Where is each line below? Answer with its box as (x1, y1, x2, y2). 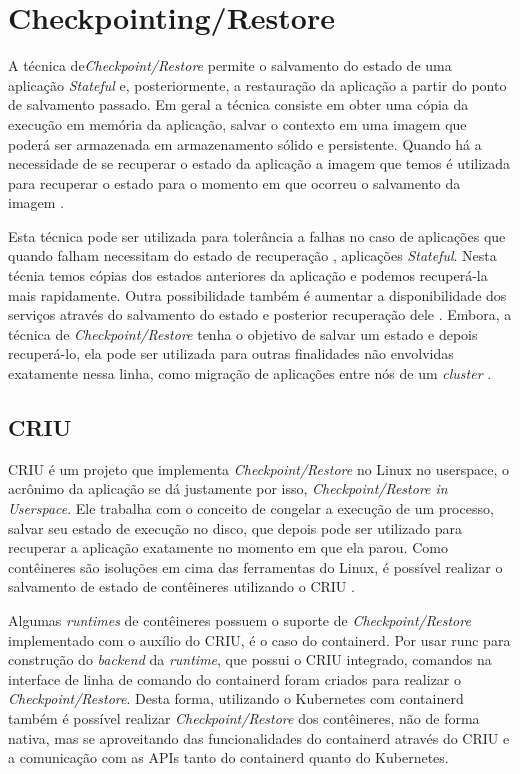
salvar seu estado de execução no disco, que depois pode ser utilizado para (8, 517, 462, 538)
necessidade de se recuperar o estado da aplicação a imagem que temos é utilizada (8, 153, 511, 174)
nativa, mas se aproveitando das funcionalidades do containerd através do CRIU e (8, 727, 510, 748)
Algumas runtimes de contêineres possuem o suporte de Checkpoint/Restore (8, 609, 471, 630)
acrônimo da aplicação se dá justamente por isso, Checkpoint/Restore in (8, 478, 448, 499)
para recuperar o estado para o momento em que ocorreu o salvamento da (8, 172, 461, 193)
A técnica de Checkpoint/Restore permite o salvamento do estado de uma (8, 55, 452, 76)
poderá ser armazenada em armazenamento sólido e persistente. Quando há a (8, 133, 482, 154)
